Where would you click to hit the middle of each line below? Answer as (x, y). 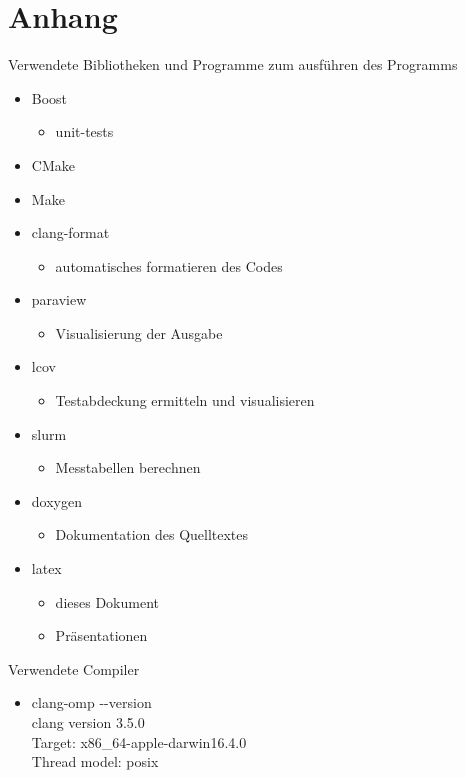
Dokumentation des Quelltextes (152, 534)
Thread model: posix (95, 761)
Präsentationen (101, 635)
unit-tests (84, 131)
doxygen (56, 500)
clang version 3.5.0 (88, 722)
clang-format (70, 232)
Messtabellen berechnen (128, 467)
